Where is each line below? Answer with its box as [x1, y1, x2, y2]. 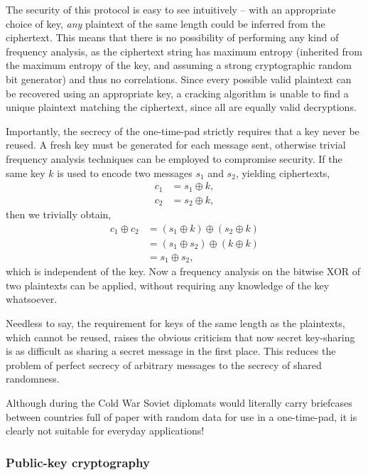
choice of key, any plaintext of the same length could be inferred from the [6, 16, 325, 31]
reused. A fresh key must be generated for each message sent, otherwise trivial [6, 137, 346, 152]
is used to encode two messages [57, 165, 193, 180]
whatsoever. [6, 292, 58, 306]
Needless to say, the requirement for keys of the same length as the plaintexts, [6, 316, 345, 331]
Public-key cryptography [6, 453, 150, 471]
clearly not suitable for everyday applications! [6, 423, 205, 438]
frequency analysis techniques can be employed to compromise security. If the [6, 151, 342, 166]
